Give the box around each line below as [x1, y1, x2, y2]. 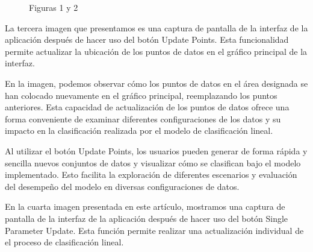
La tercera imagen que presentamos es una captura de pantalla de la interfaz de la [5, 21, 308, 34]
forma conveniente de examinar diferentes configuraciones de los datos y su [5, 112, 281, 125]
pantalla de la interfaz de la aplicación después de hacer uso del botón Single [5, 212, 288, 224]
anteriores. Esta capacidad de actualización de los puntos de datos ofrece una [5, 101, 290, 113]
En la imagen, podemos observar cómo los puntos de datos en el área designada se [5, 77, 308, 89]
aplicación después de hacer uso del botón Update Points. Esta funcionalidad [5, 33, 289, 46]
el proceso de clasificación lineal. [5, 236, 124, 248]
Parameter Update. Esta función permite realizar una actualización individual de [5, 224, 304, 236]
